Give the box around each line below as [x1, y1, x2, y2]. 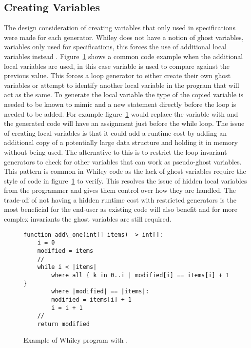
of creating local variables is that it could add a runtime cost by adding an [4, 127, 227, 138]
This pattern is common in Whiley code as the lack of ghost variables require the [4, 166, 246, 176]
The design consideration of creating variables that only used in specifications [4, 22, 236, 33]
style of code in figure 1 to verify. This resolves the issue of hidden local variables [4, 175, 247, 185]
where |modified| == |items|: [51, 288, 149, 295]
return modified [37, 320, 90, 328]
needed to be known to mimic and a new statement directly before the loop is [4, 99, 236, 109]
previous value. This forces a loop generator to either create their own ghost [4, 70, 231, 81]
